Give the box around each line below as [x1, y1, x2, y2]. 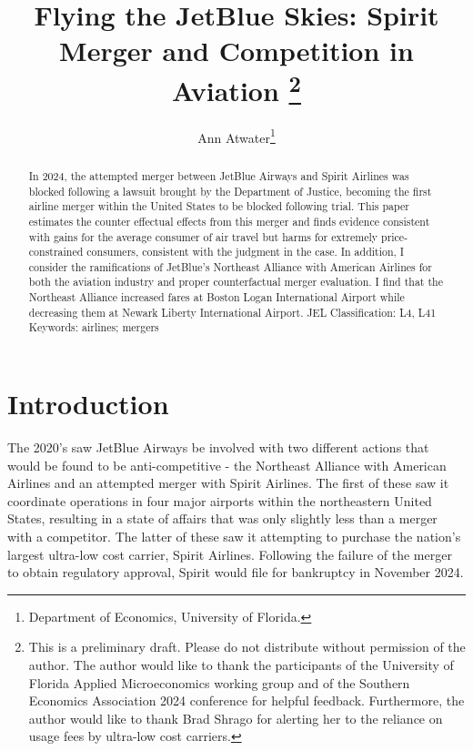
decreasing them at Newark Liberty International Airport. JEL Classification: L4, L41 [28, 304, 437, 320]
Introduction [7, 385, 169, 422]
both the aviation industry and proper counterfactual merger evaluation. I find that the [28, 274, 443, 289]
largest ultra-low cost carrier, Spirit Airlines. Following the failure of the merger [7, 544, 452, 563]
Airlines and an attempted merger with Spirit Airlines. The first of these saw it [7, 473, 449, 492]
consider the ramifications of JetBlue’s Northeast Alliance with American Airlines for [28, 259, 432, 274]
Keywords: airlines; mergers [28, 320, 159, 335]
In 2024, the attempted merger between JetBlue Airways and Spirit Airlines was [28, 167, 409, 183]
